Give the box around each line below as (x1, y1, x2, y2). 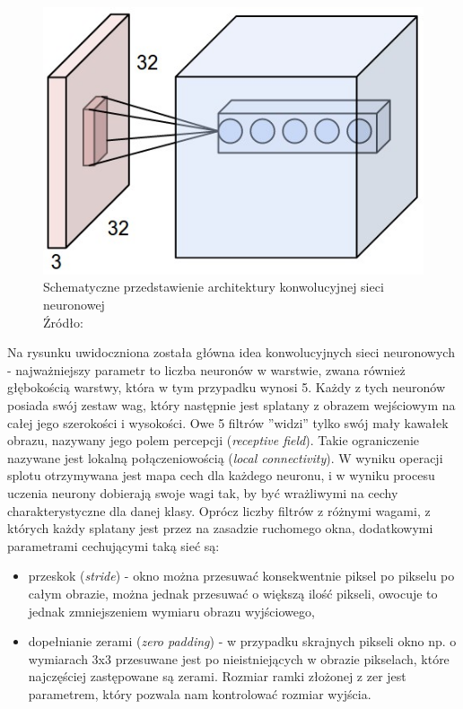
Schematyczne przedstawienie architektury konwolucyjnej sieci (43, 277, 384, 296)
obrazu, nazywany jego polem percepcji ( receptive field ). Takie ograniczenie (7, 431, 420, 450)
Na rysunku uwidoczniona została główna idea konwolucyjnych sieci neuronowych (7, 343, 455, 362)
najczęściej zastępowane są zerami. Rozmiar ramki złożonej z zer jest (28, 667, 406, 686)
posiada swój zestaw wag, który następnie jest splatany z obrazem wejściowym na (7, 396, 456, 415)
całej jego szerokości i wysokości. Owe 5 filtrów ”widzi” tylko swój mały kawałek (7, 413, 449, 432)
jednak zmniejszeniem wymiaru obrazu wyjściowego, (28, 601, 315, 620)
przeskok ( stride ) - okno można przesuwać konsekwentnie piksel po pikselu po (28, 566, 455, 585)
